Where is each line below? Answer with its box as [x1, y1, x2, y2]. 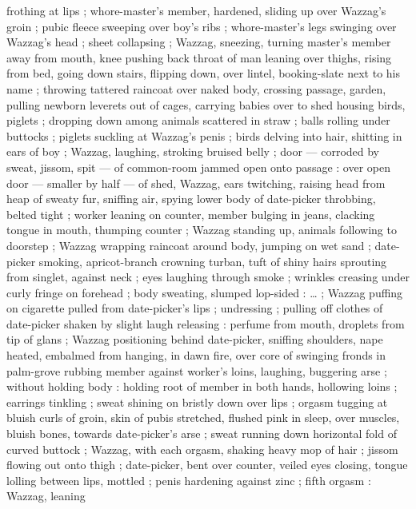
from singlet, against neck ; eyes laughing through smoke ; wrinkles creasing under [6, 268, 410, 285]
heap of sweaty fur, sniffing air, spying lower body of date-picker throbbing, [6, 190, 376, 207]
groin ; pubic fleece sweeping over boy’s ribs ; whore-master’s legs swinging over [6, 18, 397, 34]
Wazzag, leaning [6, 487, 86, 504]
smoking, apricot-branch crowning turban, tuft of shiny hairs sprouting [38, 253, 387, 269]
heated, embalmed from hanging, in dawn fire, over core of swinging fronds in [6, 347, 386, 364]
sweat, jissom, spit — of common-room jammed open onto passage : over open [6, 158, 390, 175]
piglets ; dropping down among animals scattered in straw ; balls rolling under [6, 112, 390, 129]
